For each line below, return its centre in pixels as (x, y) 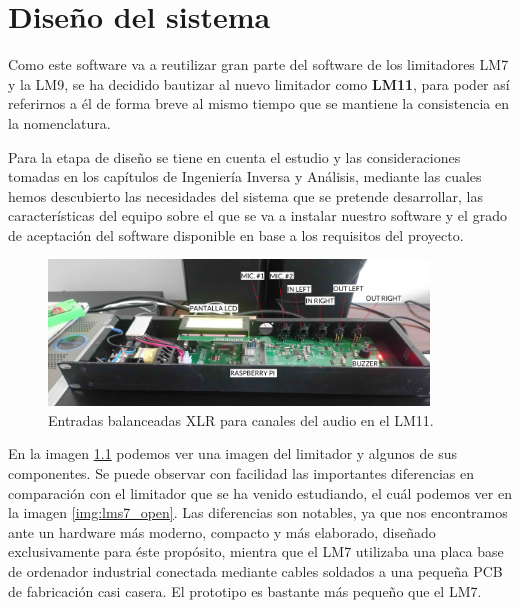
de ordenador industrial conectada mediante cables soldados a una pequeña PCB (255, 571)
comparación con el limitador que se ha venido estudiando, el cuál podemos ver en (260, 492)
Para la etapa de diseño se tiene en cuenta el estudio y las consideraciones (234, 156)
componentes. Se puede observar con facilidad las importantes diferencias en (241, 473)
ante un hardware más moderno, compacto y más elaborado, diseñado (222, 531)
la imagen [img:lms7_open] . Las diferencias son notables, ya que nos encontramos (258, 512)
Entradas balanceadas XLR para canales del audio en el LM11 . (241, 419)
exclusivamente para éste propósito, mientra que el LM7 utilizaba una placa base (256, 551)
